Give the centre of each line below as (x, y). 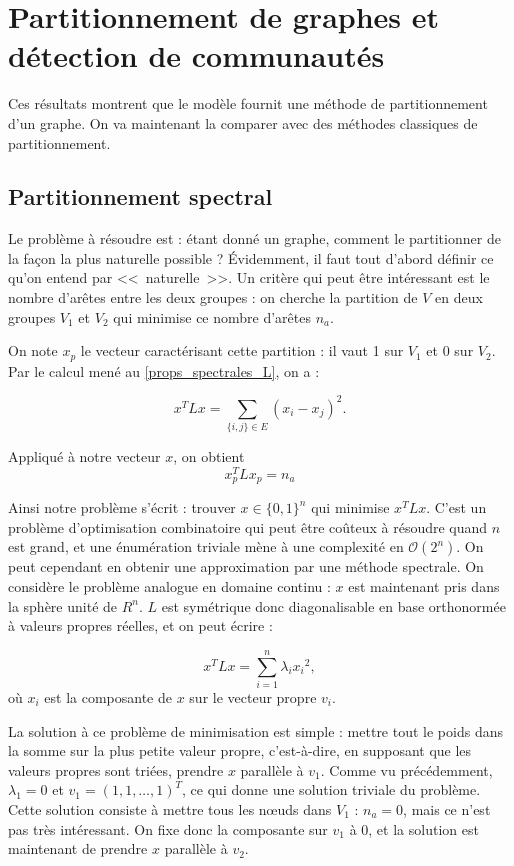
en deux (459, 297)
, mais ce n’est (447, 808)
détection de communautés (196, 55)
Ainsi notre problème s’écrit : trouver (122, 507)
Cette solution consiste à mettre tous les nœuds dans (170, 808)
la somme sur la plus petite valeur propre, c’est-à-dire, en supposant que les (240, 750)
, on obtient (209, 456)
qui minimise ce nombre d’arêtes (212, 316)
